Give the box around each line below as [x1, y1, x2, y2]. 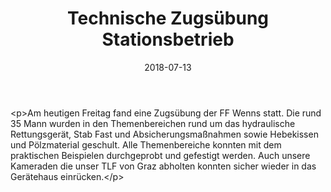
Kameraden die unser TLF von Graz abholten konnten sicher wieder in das [10, 160, 317, 172]
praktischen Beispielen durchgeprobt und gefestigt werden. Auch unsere [10, 149, 311, 161]
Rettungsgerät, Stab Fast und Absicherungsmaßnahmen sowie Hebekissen [10, 128, 319, 140]
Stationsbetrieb [101, 28, 235, 51]
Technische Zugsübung [66, 7, 270, 30]
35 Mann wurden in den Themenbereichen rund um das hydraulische [10, 117, 296, 129]
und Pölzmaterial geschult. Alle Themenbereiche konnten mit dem [10, 138, 282, 151]
